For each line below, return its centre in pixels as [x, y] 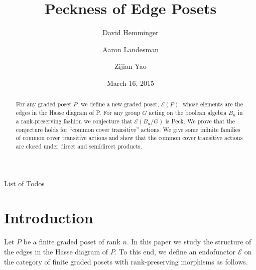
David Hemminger [131, 32]
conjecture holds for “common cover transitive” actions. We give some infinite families [128, 129]
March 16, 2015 [131, 83]
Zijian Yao [131, 66]
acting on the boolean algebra [188, 112]
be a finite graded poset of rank [72, 242]
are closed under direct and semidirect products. [79, 146]
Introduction [49, 218]
